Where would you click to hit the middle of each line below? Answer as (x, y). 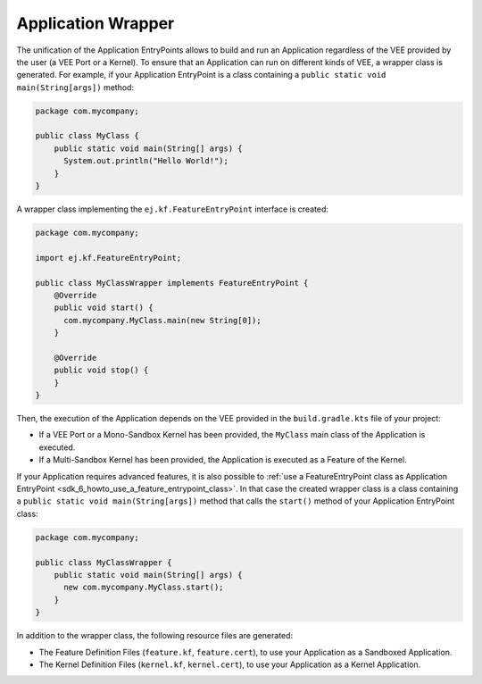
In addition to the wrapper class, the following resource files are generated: (155, 636)
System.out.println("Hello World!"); (146, 161)
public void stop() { (101, 370)
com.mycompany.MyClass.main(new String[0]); (163, 320)
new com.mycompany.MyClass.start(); (144, 588)
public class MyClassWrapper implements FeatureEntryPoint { (172, 283)
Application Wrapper (96, 23)
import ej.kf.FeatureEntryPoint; (108, 258)
